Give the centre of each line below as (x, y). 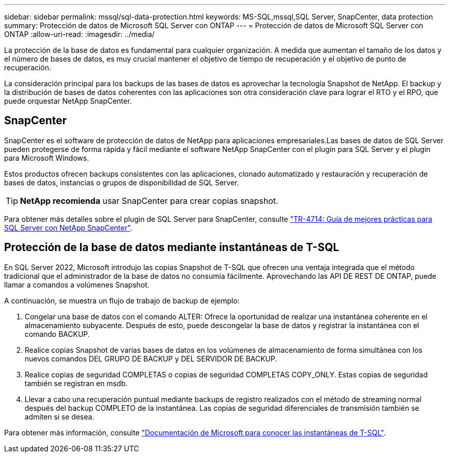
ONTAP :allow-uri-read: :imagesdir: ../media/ (79, 34)
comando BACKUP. (57, 334)
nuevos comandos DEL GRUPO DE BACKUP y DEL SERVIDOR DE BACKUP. (151, 358)
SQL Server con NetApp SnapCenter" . (68, 227)
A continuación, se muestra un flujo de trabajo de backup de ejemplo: (122, 300)
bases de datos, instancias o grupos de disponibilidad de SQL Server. (122, 182)
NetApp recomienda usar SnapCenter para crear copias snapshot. (149, 201)
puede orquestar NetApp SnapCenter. (68, 101)
